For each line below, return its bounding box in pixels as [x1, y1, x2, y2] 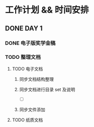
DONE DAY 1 [5, 24, 43, 32]
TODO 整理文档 [5, 54, 41, 61]
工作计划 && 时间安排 [5, 4, 89, 16]
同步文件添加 [19, 107, 45, 112]
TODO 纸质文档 [12, 117, 43, 123]
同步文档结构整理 [19, 76, 54, 82]
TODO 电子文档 [12, 66, 43, 72]
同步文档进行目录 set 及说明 [19, 86, 75, 92]
